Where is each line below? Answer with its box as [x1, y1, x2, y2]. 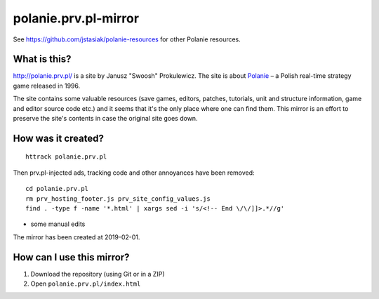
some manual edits [30, 220, 86, 228]
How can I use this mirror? [13, 251, 130, 263]
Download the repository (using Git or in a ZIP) [30, 270, 165, 278]
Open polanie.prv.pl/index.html [30, 279, 141, 288]
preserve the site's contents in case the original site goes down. [13, 114, 198, 123]
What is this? [13, 53, 72, 65]
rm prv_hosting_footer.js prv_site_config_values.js [25, 194, 211, 203]
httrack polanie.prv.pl [25, 153, 107, 161]
